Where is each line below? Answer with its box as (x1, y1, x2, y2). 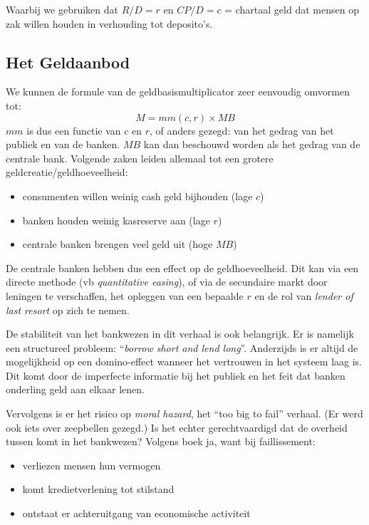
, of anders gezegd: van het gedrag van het (150, 123, 334, 137)
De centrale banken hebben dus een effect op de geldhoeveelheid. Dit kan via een (6, 260, 359, 275)
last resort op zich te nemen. (6, 302, 130, 317)
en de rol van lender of (254, 288, 353, 303)
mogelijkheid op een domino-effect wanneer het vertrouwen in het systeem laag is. (6, 354, 363, 369)
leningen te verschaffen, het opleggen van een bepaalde (6, 288, 244, 303)
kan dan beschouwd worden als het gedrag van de (143, 137, 360, 152)
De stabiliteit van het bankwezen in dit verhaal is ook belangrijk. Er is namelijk (6, 326, 354, 341)
